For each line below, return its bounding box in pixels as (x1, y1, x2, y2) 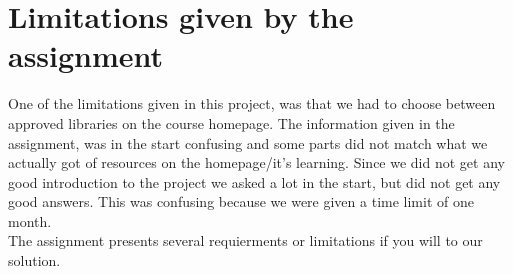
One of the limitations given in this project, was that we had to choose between (8, 93, 496, 114)
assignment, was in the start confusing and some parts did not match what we (8, 132, 488, 153)
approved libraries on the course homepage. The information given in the (8, 112, 455, 133)
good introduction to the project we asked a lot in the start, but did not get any (8, 171, 501, 192)
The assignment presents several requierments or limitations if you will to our (8, 230, 483, 251)
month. (8, 210, 52, 231)
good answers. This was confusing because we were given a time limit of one (8, 191, 474, 212)
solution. (8, 250, 61, 271)
